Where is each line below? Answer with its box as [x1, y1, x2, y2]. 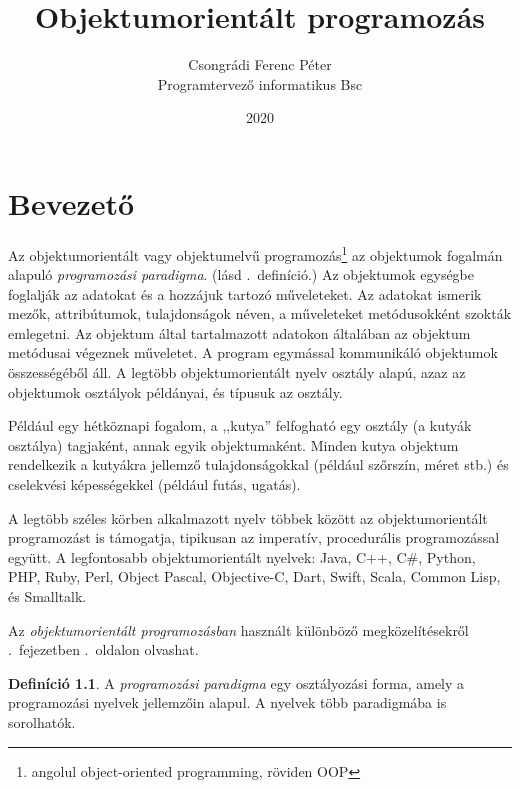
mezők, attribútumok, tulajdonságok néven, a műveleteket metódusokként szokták [8, 303, 512, 324]
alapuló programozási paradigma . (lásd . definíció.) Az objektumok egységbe [8, 264, 474, 285]
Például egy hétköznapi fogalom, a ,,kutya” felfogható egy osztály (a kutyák [8, 415, 472, 436]
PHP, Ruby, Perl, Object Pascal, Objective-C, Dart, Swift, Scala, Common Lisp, [8, 566, 501, 587]
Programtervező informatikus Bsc [157, 73, 363, 94]
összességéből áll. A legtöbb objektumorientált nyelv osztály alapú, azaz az [8, 362, 466, 383]
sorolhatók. [8, 711, 76, 732]
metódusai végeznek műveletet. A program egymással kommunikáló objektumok [8, 342, 498, 363]
